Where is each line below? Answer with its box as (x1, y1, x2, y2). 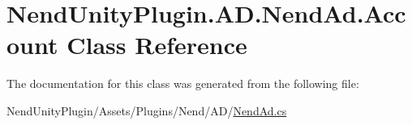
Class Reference (67, 28, 247, 61)
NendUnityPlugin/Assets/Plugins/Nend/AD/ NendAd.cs (6, 102, 287, 119)
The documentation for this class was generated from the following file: (6, 75, 359, 92)
